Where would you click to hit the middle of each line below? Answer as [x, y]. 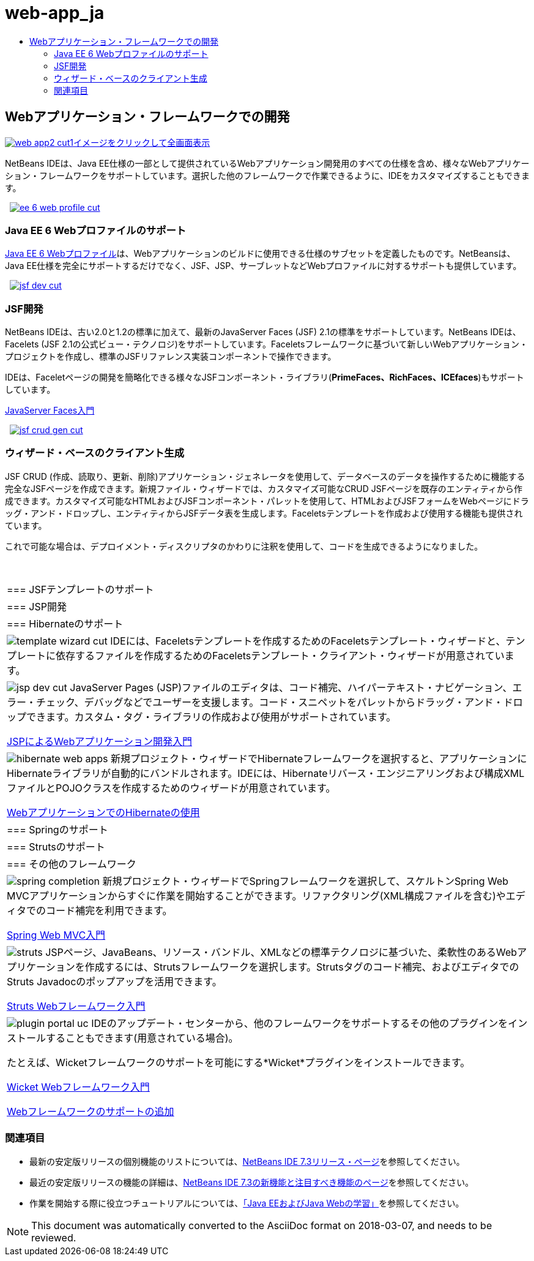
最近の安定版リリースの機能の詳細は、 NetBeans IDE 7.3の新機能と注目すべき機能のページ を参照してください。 [252, 1182]
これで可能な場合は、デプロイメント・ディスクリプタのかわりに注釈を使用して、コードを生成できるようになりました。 [244, 546]
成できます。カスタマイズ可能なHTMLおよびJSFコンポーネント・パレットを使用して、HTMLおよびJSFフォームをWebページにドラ [267, 501]
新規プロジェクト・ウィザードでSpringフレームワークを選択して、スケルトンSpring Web [306, 881]
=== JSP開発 [37, 606]
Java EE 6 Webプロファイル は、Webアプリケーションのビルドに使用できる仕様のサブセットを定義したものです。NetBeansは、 [260, 254]
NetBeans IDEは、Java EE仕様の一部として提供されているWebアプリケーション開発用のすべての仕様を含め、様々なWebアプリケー [267, 163]
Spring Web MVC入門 [56, 935]
